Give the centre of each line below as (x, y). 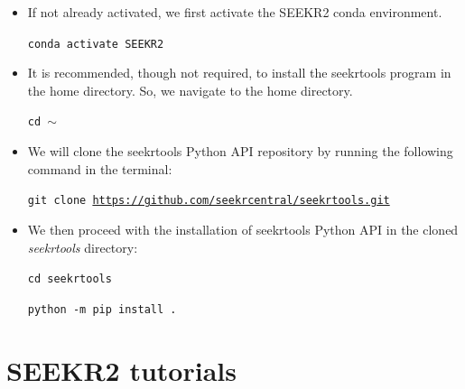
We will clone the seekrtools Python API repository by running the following (240, 151)
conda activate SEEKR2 (96, 44)
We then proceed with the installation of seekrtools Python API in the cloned (243, 229)
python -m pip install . (102, 309)
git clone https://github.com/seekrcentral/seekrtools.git (209, 201)
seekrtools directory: (83, 247)
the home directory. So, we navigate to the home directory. (190, 90)
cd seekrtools (70, 279)
